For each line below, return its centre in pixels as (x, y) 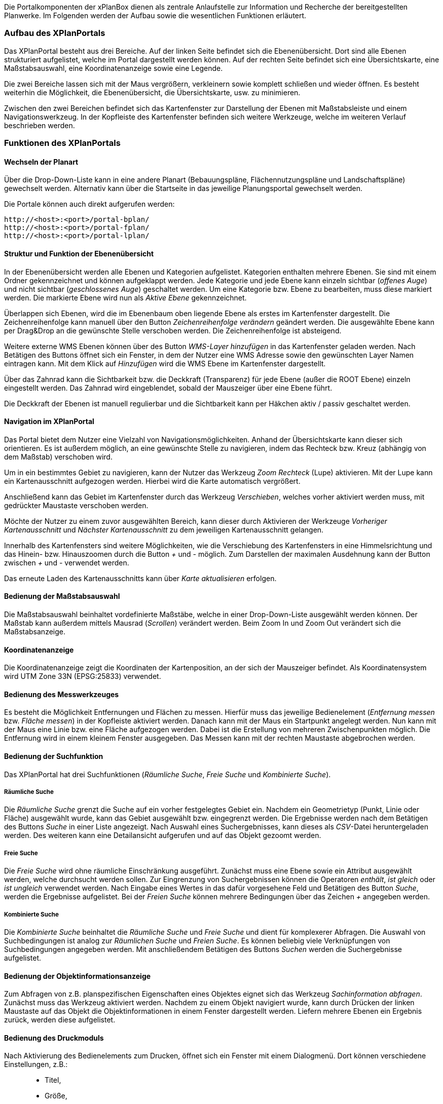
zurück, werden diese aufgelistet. (60, 1020)
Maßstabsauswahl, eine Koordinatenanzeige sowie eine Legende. (114, 68)
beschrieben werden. (40, 125)
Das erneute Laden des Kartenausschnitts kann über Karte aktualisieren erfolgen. (140, 578)
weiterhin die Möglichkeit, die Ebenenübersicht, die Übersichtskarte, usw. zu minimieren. (152, 92)
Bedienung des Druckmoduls (54, 1038)
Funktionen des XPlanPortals (62, 143)
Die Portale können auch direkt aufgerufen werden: (89, 204)
